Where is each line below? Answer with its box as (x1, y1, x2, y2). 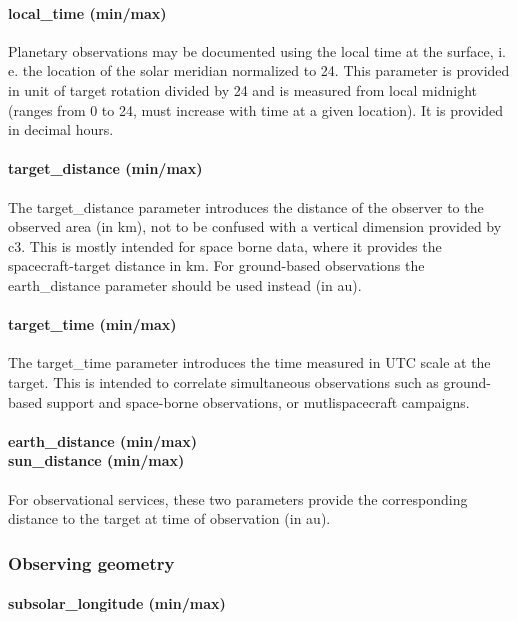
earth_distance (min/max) (8, 430, 198, 451)
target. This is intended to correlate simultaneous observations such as (8, 371, 439, 392)
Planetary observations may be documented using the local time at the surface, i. (8, 40, 506, 61)
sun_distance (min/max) (8, 450, 185, 471)
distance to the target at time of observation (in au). (8, 508, 331, 529)
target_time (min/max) (8, 314, 177, 335)
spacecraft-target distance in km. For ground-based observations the (8, 255, 425, 276)
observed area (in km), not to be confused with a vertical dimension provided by (8, 216, 502, 237)
